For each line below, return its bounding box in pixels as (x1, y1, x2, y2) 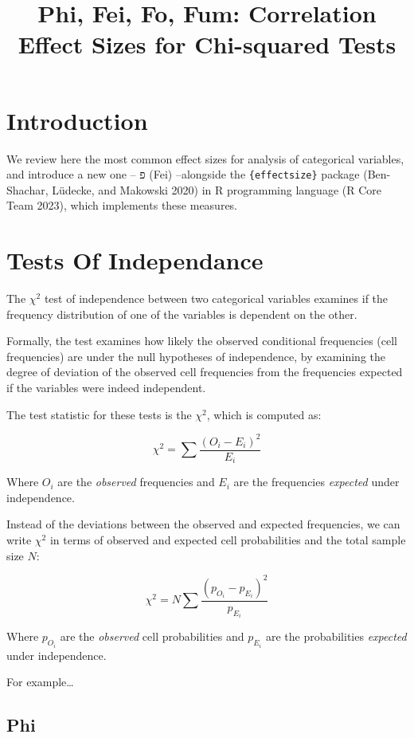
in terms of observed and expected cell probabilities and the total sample (49, 532, 406, 548)
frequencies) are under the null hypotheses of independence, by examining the (6, 347, 385, 364)
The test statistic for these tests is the (6, 406, 192, 422)
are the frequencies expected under (233, 473, 400, 490)
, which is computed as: (206, 406, 322, 422)
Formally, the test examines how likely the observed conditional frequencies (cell (6, 332, 397, 349)
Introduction (6, 104, 148, 136)
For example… (6, 673, 74, 690)
